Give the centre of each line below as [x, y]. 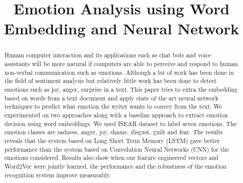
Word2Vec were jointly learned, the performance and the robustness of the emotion [115, 166]
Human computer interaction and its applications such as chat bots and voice [108, 55]
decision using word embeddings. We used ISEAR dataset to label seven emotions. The [120, 123]
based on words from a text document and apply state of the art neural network [111, 98]
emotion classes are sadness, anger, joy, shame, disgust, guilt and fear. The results [114, 132]
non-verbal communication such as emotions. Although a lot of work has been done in [119, 72]
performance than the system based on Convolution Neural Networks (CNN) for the [117, 149]
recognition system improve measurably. [58, 175]
